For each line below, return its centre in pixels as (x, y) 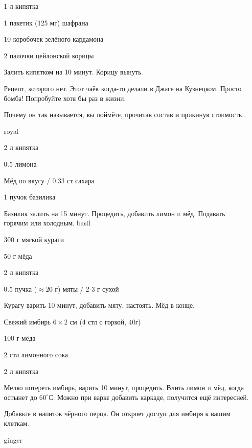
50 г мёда (18, 256)
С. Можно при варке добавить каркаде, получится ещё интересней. (149, 397)
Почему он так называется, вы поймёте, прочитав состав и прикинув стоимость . (125, 114)
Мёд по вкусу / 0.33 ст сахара (49, 180)
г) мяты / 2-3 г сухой (87, 288)
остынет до (21, 397)
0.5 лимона (20, 163)
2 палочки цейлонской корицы (49, 55)
